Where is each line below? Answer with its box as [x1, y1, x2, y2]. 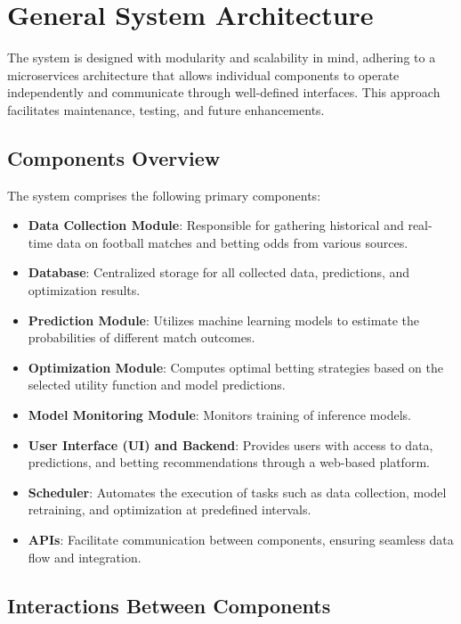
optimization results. [28, 281, 141, 300]
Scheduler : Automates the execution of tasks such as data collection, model [28, 482, 447, 501]
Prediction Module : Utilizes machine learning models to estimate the [28, 310, 420, 329]
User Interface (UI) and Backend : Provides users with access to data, [28, 435, 433, 454]
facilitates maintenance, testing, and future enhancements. [7, 100, 325, 119]
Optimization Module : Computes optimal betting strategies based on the [28, 357, 443, 376]
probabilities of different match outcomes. [28, 328, 255, 347]
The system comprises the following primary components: [7, 185, 321, 204]
